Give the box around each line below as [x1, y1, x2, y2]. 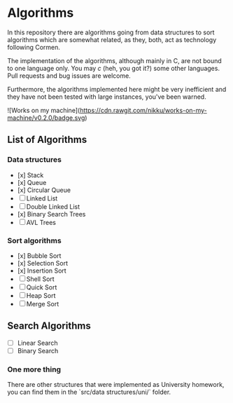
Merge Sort [26, 299, 59, 308]
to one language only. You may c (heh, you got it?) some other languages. [7, 64, 220, 72]
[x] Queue [17, 178, 47, 186]
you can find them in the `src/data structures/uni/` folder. [7, 388, 171, 397]
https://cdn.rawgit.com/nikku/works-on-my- [79, 106, 208, 114]
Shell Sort [26, 275, 55, 283]
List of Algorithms [7, 134, 87, 146]
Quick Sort [26, 282, 57, 292]
